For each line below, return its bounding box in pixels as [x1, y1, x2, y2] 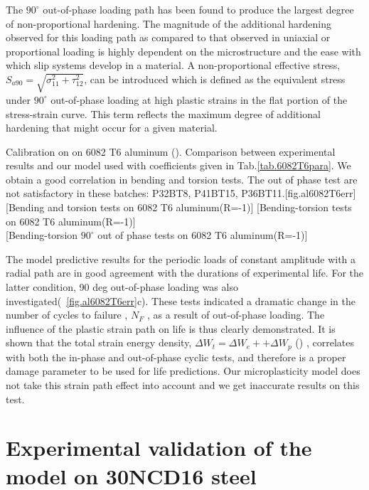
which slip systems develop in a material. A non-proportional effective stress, [6, 58, 341, 73]
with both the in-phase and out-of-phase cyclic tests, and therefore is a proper [6, 349, 346, 364]
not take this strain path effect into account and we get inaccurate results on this [6, 378, 360, 393]
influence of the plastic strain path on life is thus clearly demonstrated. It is [6, 321, 336, 336]
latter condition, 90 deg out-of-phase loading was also [6, 279, 238, 294]
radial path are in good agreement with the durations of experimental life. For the [6, 265, 363, 280]
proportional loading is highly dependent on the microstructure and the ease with [6, 43, 361, 58]
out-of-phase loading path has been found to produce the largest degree [43, 2, 354, 16]
